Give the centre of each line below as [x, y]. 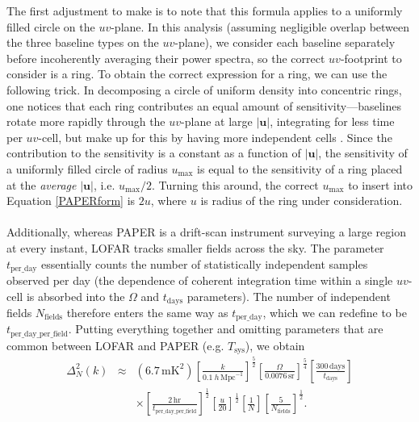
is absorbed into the [75, 296]
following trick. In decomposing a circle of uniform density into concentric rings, [204, 89]
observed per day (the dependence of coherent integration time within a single [200, 280]
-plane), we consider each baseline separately [285, 42]
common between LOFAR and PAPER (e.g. [115, 345]
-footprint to [371, 58]
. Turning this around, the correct [235, 184]
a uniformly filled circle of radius [87, 168]
